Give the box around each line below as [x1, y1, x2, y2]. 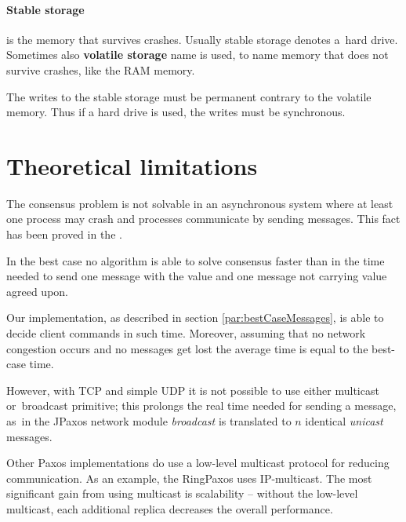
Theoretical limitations [6, 149, 258, 181]
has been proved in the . [6, 226, 122, 243]
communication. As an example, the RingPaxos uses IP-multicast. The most [6, 469, 372, 486]
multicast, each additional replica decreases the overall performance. [6, 500, 333, 517]
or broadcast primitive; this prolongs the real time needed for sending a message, [6, 397, 397, 414]
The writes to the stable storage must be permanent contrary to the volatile [6, 88, 372, 104]
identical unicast [305, 413, 383, 429]
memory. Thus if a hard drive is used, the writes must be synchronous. [6, 104, 346, 120]
